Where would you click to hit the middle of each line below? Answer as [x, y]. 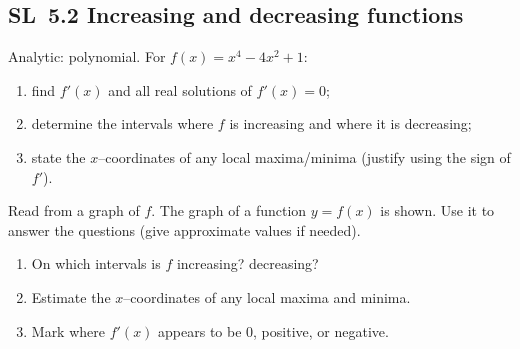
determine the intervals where [122, 123]
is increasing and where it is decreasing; [350, 123]
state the [58, 156]
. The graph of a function [229, 210]
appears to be [200, 330]
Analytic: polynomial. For [87, 56]
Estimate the [71, 296]
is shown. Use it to [437, 210]
